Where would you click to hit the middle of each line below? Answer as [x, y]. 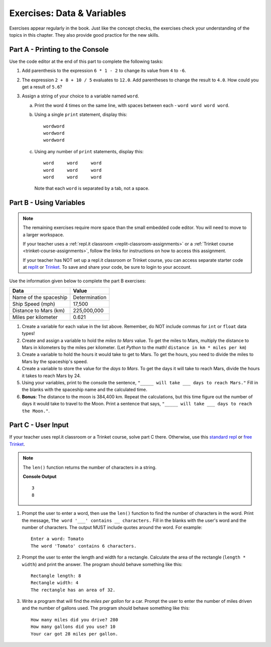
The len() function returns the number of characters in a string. [90, 467]
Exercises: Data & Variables [68, 13]
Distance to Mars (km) [39, 310]
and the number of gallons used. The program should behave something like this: [106, 608]
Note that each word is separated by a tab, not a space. [92, 188]
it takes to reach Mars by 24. [51, 375]
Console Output [40, 476]
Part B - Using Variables [47, 203]
